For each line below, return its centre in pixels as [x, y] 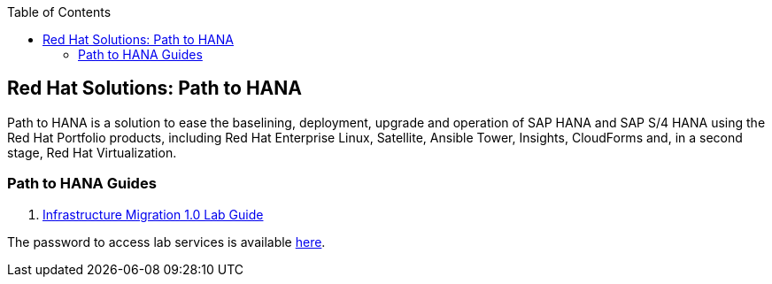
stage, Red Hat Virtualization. [92, 152]
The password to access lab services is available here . [166, 242]
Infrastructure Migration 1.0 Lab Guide [153, 214]
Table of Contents [59, 12]
